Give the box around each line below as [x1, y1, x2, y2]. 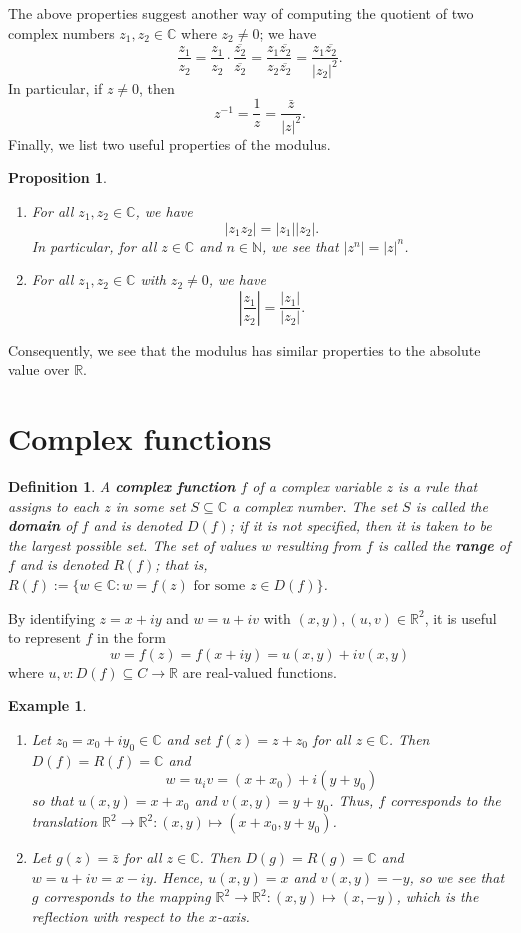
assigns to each [8, 495, 100, 516]
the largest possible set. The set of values [8, 534, 257, 555]
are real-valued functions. [182, 661, 337, 682]
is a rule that [397, 476, 478, 497]
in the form [97, 627, 166, 648]
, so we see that [409, 866, 505, 887]
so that [31, 790, 74, 811]
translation [31, 811, 98, 832]
